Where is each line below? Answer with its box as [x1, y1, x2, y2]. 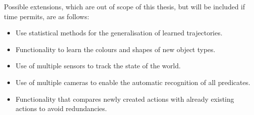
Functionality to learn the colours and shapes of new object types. [15, 44, 216, 54]
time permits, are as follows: [4, 11, 89, 21]
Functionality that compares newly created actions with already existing [15, 93, 234, 104]
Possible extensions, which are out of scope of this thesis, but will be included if [4, 1, 245, 11]
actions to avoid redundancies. [15, 103, 107, 114]
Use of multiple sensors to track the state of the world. [15, 60, 181, 71]
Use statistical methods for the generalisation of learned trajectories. [15, 28, 222, 38]
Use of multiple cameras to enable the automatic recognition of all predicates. [15, 77, 251, 87]
